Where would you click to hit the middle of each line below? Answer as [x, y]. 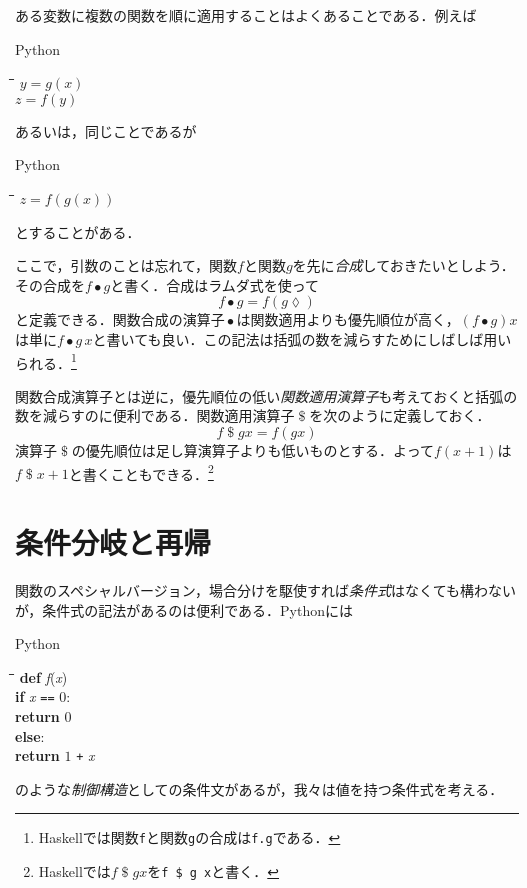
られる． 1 [46, 361]
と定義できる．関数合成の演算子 [120, 319]
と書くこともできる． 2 [141, 472]
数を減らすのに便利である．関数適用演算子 [155, 415]
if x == [35, 696]
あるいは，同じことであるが [106, 130]
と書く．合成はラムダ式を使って [215, 284]
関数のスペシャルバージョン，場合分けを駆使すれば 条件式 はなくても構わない [265, 589]
